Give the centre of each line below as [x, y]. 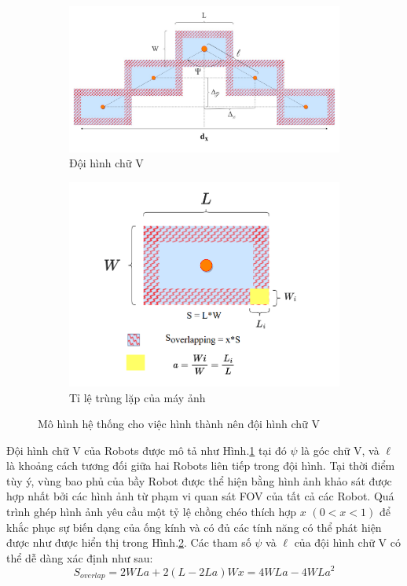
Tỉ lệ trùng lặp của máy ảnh [137, 397]
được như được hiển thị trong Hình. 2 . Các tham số [129, 542]
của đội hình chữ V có [347, 542]
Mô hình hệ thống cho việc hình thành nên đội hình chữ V [179, 424]
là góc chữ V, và [340, 450]
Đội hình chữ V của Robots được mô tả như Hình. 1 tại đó [147, 450]
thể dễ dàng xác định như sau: [80, 557]
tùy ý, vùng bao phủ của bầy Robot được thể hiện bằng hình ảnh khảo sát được [199, 480]
